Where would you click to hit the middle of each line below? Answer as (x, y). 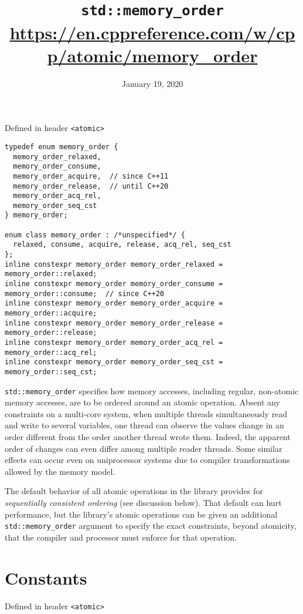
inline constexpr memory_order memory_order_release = (114, 323)
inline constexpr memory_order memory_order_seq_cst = (114, 362)
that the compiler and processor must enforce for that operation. (121, 537)
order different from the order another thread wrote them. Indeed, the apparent (148, 437)
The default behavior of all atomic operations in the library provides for (134, 491)
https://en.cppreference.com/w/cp (152, 32)
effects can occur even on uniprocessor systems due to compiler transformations (147, 460)
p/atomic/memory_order (152, 55)
